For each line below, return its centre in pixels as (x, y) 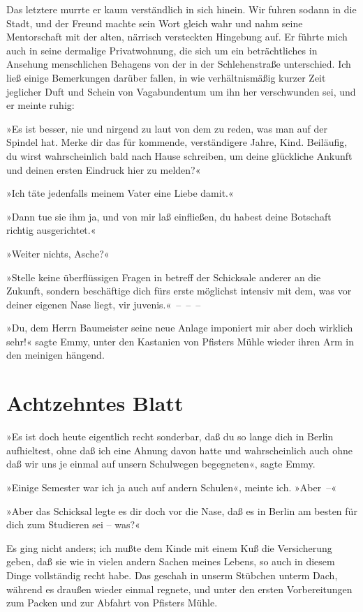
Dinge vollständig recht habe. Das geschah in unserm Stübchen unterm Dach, (172, 575)
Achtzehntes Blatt (95, 403)
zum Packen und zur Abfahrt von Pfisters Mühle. (112, 603)
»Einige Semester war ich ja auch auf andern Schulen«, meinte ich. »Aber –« (171, 487)
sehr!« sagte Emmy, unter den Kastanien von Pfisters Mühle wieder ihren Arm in (180, 341)
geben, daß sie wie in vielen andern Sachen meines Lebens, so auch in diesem (171, 561)
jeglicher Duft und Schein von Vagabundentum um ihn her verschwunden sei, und (181, 91)
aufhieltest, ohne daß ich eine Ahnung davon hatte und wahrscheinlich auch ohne (180, 450)
